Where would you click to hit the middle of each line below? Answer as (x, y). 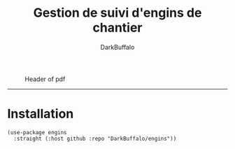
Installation (41, 114)
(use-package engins (37, 132)
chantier (117, 28)
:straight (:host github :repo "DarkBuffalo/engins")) (95, 139)
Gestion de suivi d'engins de (117, 13)
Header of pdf (45, 79)
